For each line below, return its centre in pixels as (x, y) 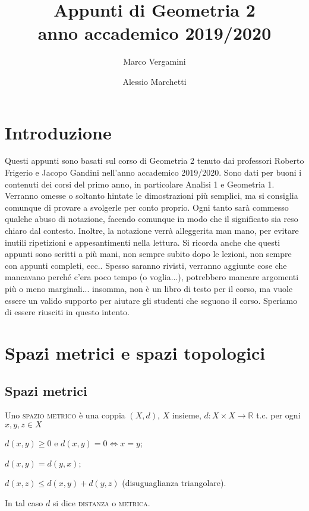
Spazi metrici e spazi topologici (135, 352)
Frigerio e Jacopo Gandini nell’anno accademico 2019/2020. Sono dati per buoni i (153, 172)
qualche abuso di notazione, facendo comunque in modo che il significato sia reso (152, 219)
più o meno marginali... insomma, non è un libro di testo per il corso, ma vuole (149, 288)
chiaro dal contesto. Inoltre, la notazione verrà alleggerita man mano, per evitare (152, 230)
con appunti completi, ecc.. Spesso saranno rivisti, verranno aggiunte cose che (146, 265)
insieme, (187, 415)
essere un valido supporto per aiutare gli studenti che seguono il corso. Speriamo (151, 300)
